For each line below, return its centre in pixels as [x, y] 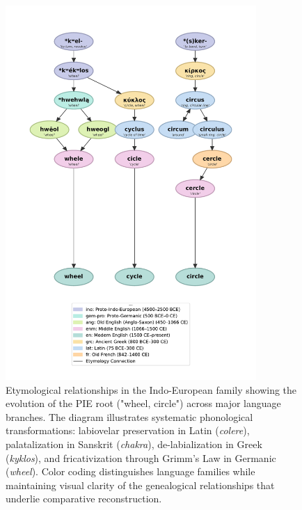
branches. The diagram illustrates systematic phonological [129, 416]
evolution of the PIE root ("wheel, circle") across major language [143, 403]
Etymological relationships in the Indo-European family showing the [151, 389]
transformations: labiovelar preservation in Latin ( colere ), [128, 430]
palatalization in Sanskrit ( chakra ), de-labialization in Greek [134, 444]
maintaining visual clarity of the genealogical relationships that [140, 485]
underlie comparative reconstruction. [84, 499]
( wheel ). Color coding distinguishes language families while [130, 471]
